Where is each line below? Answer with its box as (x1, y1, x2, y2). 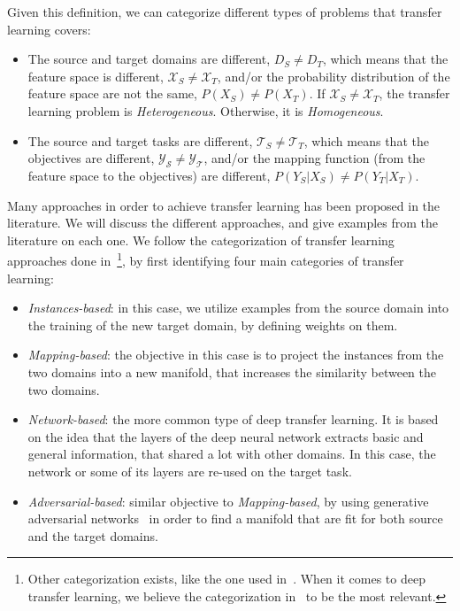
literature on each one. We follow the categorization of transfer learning (7, 230, 395, 249)
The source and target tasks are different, (27, 131, 253, 150)
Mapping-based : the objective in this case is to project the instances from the (27, 345, 444, 364)
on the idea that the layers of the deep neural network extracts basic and (27, 427, 424, 445)
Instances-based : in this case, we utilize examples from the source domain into (27, 298, 449, 317)
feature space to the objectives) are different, (27, 166, 271, 184)
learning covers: (7, 19, 91, 38)
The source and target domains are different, (27, 50, 271, 68)
